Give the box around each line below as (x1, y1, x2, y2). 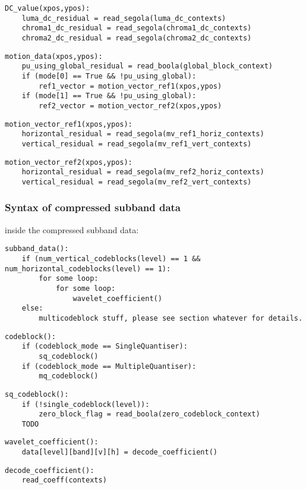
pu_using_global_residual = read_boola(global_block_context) (21, 62, 273, 71)
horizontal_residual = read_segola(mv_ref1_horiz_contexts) (21, 130, 264, 139)
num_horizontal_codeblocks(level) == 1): (5, 264, 171, 273)
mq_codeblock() (39, 372, 99, 381)
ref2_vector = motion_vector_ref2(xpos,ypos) (39, 101, 222, 110)
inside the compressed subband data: (5, 223, 139, 236)
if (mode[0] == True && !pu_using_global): (21, 71, 197, 80)
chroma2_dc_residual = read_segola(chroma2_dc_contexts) (21, 33, 252, 42)
